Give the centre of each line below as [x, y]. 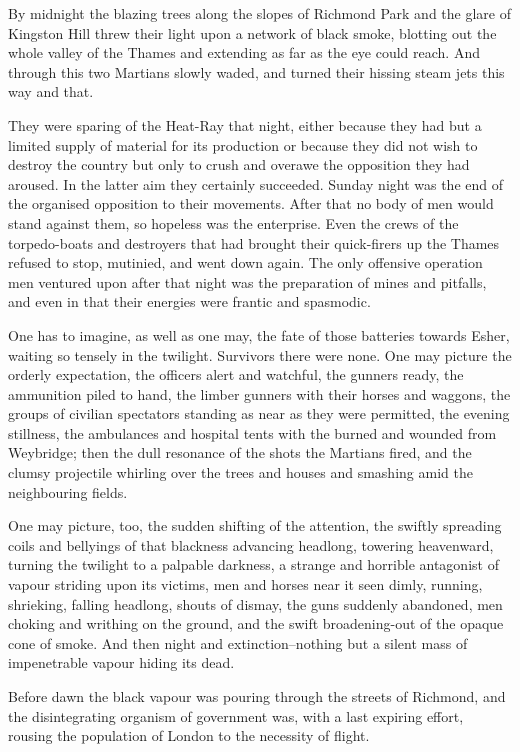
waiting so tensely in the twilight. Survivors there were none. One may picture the [260, 354]
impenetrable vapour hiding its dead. [121, 662]
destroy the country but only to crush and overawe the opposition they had [239, 164]
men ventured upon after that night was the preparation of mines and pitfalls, [247, 281]
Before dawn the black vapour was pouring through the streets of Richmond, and [257, 696]
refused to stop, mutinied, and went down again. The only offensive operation [245, 262]
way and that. [51, 91]
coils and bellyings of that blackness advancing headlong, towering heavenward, [251, 544]
